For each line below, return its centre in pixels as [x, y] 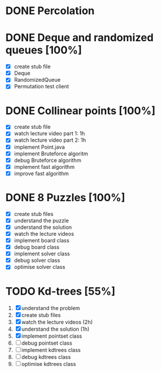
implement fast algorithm [44, 166]
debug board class [37, 247]
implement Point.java [39, 147]
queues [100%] [44, 50]
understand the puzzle [41, 220]
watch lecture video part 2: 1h [50, 140]
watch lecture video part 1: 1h [49, 134]
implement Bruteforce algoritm [51, 154]
